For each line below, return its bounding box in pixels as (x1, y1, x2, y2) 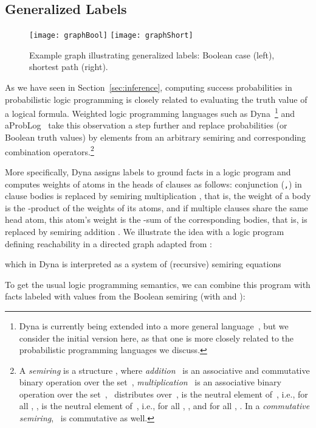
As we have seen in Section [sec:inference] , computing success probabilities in (5, 81, 292, 94)
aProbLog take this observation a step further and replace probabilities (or (5, 119, 287, 132)
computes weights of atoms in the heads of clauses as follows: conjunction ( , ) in (5, 177, 302, 190)
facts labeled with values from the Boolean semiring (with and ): (5, 290, 246, 303)
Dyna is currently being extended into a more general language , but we (19, 319, 289, 332)
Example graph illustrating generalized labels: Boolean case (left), (29, 48, 275, 61)
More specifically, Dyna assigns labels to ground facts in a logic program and (5, 165, 291, 178)
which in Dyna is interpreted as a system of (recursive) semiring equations (5, 258, 281, 270)
